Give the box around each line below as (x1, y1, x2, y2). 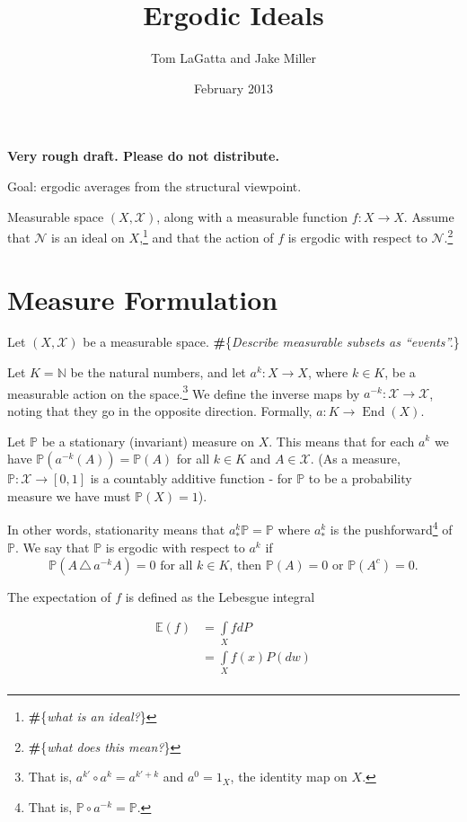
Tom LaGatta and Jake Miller (150, 49, 317, 67)
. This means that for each (269, 431, 415, 450)
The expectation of (7, 587, 111, 605)
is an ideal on (51, 227, 125, 246)
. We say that (14, 538, 90, 557)
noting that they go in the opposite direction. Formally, (7, 401, 313, 420)
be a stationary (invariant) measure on (41, 431, 255, 450)
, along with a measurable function (156, 207, 348, 225)
